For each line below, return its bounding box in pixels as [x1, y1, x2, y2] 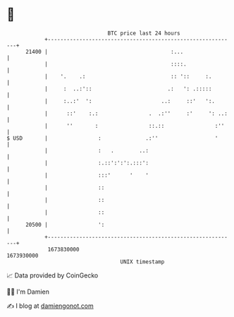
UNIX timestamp [120, 258, 165, 265]
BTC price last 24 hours [107, 30, 180, 37]
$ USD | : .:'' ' [6, 134, 218, 142]
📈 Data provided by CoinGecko [6, 271, 99, 280]
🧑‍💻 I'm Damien [6, 287, 50, 296]
